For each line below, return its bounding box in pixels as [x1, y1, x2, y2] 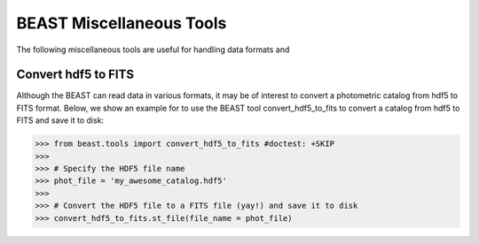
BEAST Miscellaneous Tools [16, 13, 227, 33]
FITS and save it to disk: [16, 115, 105, 126]
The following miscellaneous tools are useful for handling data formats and [16, 44, 290, 55]
